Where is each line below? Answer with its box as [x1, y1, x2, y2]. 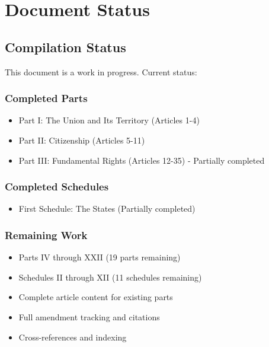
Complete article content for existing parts [18, 291, 173, 303]
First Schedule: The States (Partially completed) [18, 202, 196, 215]
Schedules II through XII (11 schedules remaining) [18, 270, 202, 283]
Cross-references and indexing [18, 330, 127, 343]
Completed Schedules [5, 179, 109, 194]
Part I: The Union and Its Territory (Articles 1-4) [18, 114, 200, 126]
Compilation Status [5, 37, 126, 56]
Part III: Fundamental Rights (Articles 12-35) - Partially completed [18, 154, 265, 166]
